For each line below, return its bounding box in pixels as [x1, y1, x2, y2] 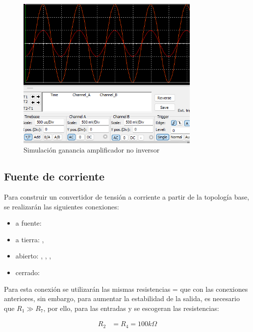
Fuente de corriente [4, 169, 105, 184]
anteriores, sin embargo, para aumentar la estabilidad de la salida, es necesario [4, 293, 240, 304]
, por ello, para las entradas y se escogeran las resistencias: [43, 303, 219, 313]
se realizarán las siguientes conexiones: [4, 201, 119, 211]
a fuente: [15, 218, 42, 228]
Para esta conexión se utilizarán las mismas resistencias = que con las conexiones [4, 283, 248, 294]
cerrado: [15, 267, 40, 278]
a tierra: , [15, 234, 44, 244]
